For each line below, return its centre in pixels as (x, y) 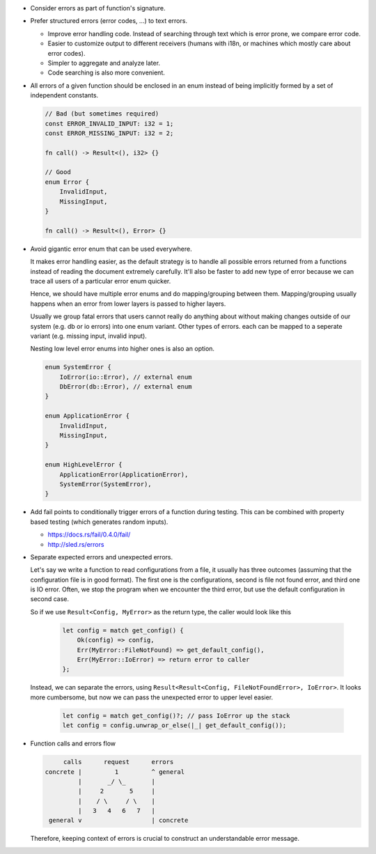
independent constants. (64, 95)
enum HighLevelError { (84, 465)
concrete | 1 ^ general (115, 772)
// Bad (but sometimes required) (102, 114)
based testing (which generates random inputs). (99, 522)
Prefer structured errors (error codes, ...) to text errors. (109, 21)
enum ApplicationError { (87, 416)
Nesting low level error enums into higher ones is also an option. (123, 349)
